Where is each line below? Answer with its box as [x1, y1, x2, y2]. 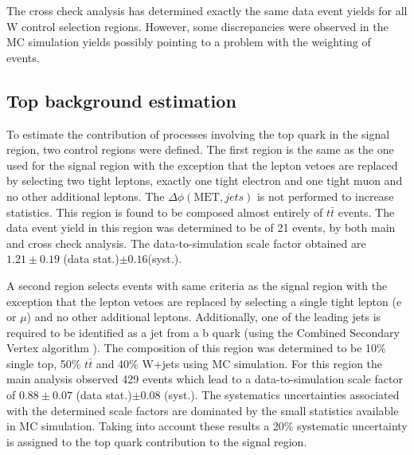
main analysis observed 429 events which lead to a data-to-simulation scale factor [6, 371, 403, 387]
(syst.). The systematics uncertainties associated [164, 386, 400, 403]
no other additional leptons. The [6, 187, 165, 204]
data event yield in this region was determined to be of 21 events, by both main [6, 219, 396, 236]
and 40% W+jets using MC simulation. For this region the [96, 355, 383, 371]
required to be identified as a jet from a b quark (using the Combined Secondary [6, 324, 400, 340]
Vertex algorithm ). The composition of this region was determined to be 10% [6, 339, 386, 356]
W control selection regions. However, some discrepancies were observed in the [6, 18, 389, 34]
